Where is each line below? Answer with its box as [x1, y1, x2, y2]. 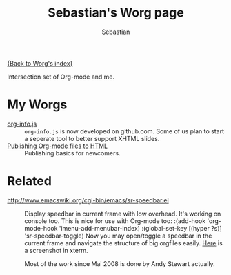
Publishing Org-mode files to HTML [7, 142, 108, 150]
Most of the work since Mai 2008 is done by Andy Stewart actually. [24, 259, 215, 267]
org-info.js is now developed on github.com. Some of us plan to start [24, 126, 225, 135]
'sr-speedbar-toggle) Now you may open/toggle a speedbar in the [24, 231, 212, 240]
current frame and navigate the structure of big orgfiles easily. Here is [24, 238, 223, 247]
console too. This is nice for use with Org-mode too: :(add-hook [24, 216, 206, 225]
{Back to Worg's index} [7, 59, 73, 67]
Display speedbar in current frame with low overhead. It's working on [24, 209, 221, 218]
